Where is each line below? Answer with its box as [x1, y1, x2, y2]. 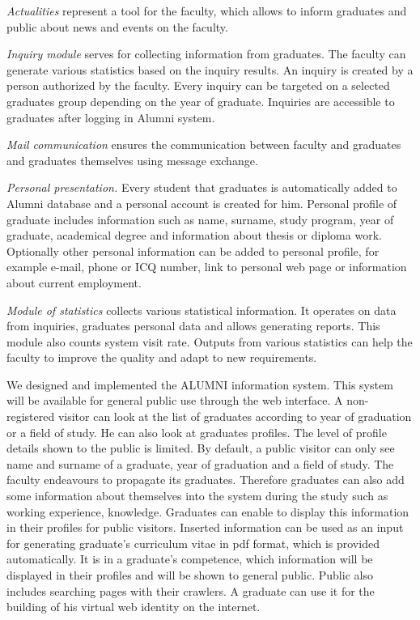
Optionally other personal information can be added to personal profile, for [6, 242, 380, 259]
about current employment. [6, 274, 142, 291]
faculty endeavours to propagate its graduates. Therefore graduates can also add [6, 471, 405, 488]
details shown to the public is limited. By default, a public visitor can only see [6, 440, 395, 457]
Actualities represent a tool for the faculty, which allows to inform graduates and [6, 2, 407, 19]
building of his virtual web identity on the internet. [6, 598, 261, 615]
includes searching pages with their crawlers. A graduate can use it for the [6, 582, 375, 599]
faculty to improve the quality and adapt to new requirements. [6, 349, 317, 366]
